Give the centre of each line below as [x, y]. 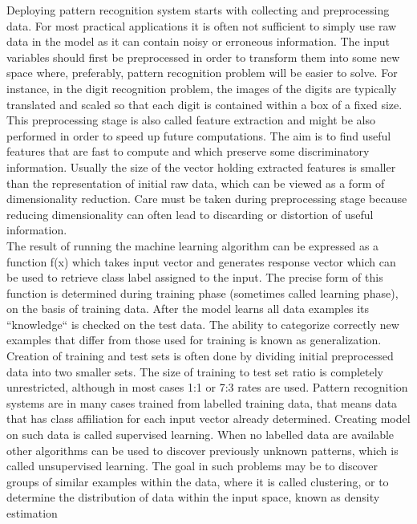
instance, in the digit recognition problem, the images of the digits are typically [202, 88]
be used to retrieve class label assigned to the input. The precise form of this [195, 277]
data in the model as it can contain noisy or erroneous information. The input [198, 41]
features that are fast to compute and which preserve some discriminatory [188, 151]
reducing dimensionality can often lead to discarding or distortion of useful [190, 214]
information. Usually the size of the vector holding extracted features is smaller [201, 167]
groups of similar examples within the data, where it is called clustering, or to [198, 481]
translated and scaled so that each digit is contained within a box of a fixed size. [204, 104]
